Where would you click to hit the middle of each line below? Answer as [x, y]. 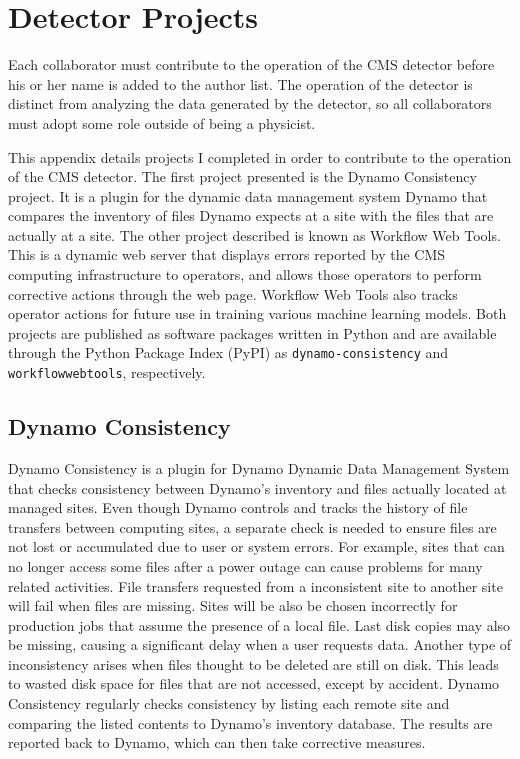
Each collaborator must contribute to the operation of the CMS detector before [251, 64]
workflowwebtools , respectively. [107, 372]
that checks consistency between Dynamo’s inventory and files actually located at [257, 487]
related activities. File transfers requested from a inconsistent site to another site [255, 585]
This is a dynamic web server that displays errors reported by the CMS [227, 254]
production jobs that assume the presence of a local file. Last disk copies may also [259, 624]
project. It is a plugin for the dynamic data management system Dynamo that [248, 195]
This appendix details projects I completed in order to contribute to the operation [260, 156]
